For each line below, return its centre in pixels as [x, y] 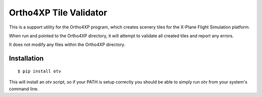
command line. [24, 89]
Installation [26, 59]
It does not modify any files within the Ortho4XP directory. [67, 45]
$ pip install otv [40, 71]
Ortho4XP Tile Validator [58, 13]
